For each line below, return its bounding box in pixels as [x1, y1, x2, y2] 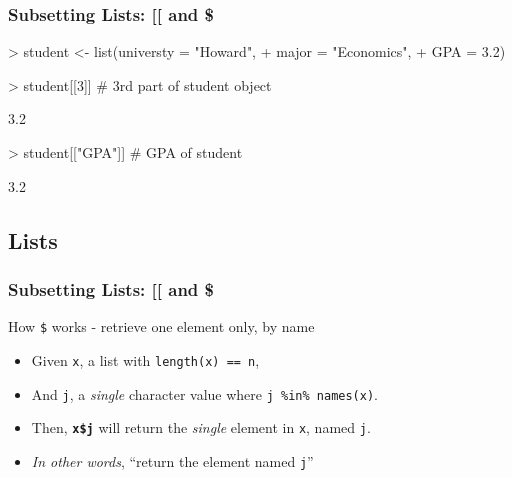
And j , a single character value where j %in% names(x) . [31, 383, 378, 404]
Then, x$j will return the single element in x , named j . [31, 417, 371, 438]
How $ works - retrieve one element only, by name [8, 316, 315, 337]
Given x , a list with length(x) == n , [31, 349, 260, 370]
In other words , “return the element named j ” [31, 450, 314, 471]
